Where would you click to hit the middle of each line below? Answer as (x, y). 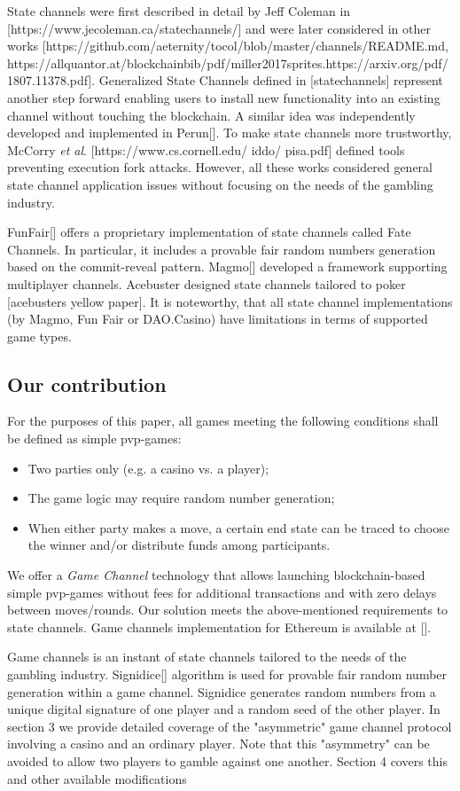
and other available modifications (97, 778)
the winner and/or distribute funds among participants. (179, 545)
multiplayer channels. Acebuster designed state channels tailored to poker (207, 283)
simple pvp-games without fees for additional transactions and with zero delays (222, 592)
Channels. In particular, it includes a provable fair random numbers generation (222, 249)
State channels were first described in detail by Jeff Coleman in (179, 11)
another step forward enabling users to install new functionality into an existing (224, 97)
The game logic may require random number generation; (181, 498)
